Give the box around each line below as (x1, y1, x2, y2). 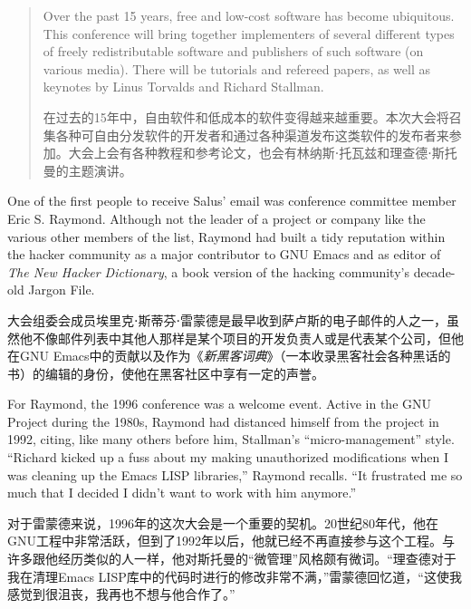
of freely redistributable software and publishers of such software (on (43, 42, 424, 61)
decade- (413, 262, 456, 281)
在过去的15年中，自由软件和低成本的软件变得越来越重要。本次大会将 (43, 107, 449, 126)
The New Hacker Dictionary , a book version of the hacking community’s (7, 262, 409, 281)
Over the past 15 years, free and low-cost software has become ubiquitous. (43, 6, 455, 24)
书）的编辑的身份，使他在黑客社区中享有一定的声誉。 (7, 363, 324, 382)
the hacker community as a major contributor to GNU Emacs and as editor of (7, 245, 441, 264)
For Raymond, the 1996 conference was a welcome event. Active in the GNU (7, 394, 432, 413)
